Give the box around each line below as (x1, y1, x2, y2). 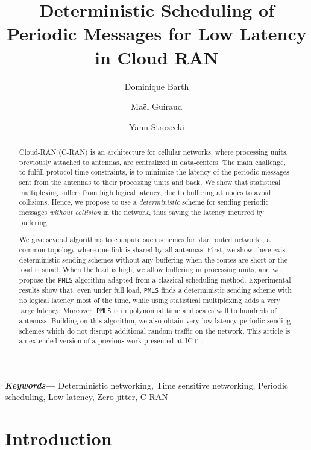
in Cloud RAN (94, 45, 219, 69)
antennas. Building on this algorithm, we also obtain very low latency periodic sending (19, 315, 291, 325)
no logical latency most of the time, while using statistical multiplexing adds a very (19, 295, 281, 305)
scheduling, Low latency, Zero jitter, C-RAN (5, 390, 168, 403)
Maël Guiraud (131, 100, 183, 113)
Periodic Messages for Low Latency (7, 21, 307, 46)
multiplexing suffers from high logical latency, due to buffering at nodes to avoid (19, 187, 271, 197)
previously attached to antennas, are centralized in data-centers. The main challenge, (19, 157, 286, 167)
